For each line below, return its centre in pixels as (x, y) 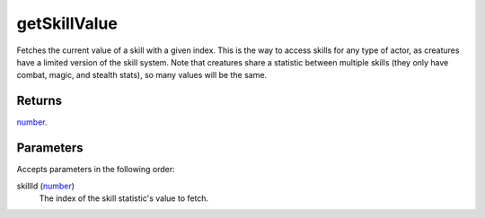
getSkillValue (67, 23)
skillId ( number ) (46, 186)
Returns (40, 101)
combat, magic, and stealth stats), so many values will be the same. (142, 75)
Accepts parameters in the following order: (96, 170)
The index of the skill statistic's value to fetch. (124, 198)
